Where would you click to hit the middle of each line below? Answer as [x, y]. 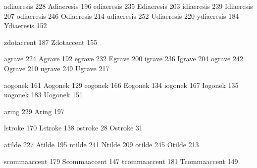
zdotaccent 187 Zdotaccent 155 [51, 42]
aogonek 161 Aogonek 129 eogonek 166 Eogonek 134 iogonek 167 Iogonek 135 [121, 85]
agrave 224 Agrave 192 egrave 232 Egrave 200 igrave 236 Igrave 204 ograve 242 [124, 59]
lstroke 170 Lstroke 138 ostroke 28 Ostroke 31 [73, 128]
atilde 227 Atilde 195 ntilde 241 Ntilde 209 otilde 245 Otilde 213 [102, 144]
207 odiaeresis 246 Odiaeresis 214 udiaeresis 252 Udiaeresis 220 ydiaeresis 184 [122, 16]
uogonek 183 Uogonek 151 [44, 95]
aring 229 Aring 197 [34, 111]
